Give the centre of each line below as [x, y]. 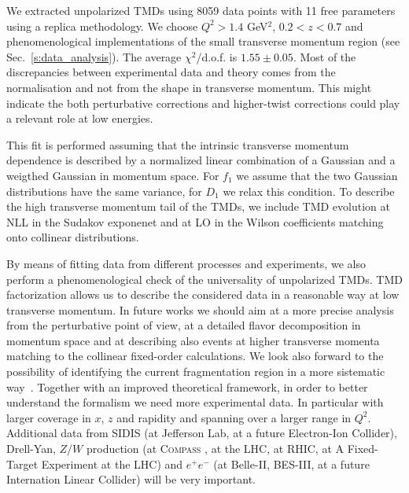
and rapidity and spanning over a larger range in [234, 417]
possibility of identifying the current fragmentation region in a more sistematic [196, 372]
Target [22, 464]
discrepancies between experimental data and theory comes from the [171, 72]
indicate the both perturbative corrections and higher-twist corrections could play [203, 103]
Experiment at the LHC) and [112, 464]
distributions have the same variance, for [104, 191]
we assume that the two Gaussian [317, 175]
